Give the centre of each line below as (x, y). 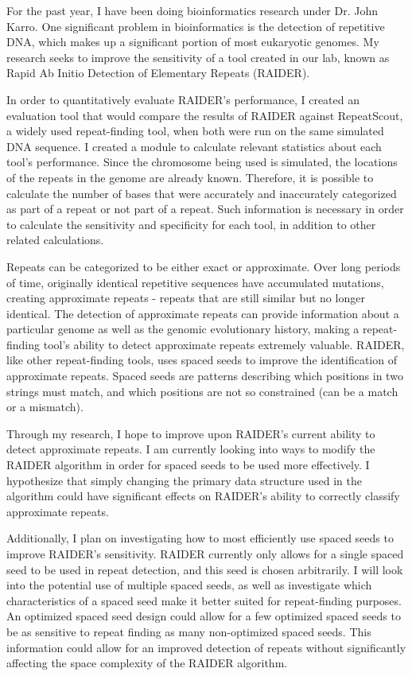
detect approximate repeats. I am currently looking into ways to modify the (191, 449)
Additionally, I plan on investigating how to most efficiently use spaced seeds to (200, 538)
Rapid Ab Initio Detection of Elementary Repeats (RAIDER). (158, 73)
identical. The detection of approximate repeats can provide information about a (203, 313)
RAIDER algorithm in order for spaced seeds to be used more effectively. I (188, 465)
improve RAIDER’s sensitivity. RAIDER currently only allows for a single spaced (205, 554)
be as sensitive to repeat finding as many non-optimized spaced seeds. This (189, 631)
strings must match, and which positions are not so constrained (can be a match (202, 391)
